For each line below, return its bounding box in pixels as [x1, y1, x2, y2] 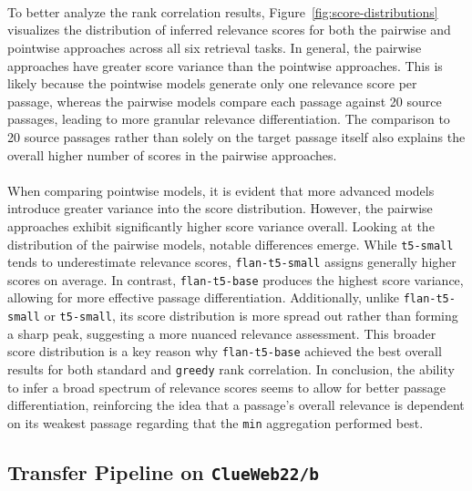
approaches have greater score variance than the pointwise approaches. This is [7, 56, 443, 75]
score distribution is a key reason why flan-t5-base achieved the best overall [7, 342, 442, 361]
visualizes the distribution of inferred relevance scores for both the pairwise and [7, 20, 451, 39]
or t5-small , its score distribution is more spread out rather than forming [44, 306, 458, 325]
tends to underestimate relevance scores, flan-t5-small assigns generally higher [7, 252, 457, 271]
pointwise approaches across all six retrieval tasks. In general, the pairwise [7, 37, 422, 56]
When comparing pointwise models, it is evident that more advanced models [7, 180, 435, 199]
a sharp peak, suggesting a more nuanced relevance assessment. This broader [7, 323, 436, 343]
